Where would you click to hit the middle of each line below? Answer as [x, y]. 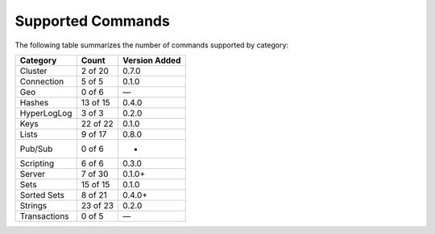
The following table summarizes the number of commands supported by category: [152, 45]
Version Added [151, 60]
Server [33, 174]
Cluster [33, 71]
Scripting [37, 163]
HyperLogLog [46, 113]
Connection [42, 81]
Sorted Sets [42, 195]
